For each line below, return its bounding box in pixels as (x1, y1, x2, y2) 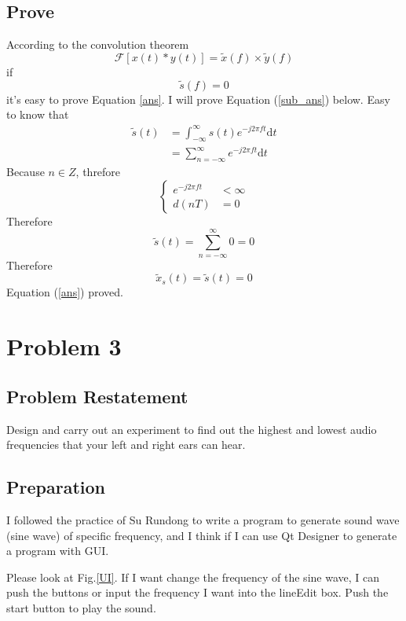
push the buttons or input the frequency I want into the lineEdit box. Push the (6, 584, 389, 601)
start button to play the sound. (6, 599, 156, 615)
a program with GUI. (6, 542, 109, 559)
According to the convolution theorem (6, 36, 189, 53)
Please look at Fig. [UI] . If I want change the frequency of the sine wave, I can (6, 568, 379, 585)
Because (6, 164, 45, 180)
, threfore (75, 164, 121, 180)
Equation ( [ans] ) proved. (6, 284, 123, 300)
